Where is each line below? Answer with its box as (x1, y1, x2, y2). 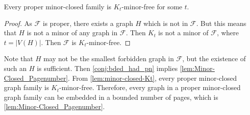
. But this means (196, 18, 247, 28)
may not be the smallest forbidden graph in (43, 53, 174, 64)
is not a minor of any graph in (26, 27, 118, 38)
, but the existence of (182, 53, 246, 64)
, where (217, 27, 239, 38)
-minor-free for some (121, 1, 182, 11)
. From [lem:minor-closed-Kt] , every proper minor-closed (68, 72, 237, 83)
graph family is (4, 82, 49, 92)
